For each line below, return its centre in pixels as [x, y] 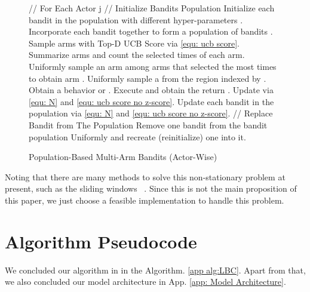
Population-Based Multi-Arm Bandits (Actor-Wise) [123, 157]
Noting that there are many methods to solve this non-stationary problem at [145, 176]
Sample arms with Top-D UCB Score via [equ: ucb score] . [134, 43]
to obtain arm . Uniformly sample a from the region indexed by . [148, 78]
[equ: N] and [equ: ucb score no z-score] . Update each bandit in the [151, 101]
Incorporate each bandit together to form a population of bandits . [151, 31]
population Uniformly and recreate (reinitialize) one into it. [137, 136]
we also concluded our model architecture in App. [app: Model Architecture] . [145, 282]
